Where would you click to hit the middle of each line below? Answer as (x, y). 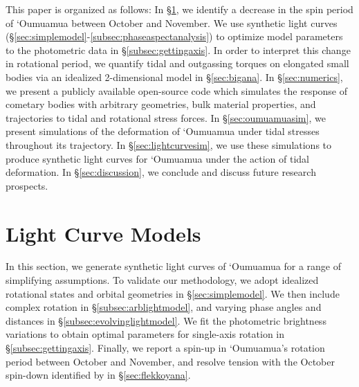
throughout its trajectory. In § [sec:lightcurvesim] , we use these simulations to (169, 144)
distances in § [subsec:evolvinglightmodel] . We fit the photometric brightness (166, 320)
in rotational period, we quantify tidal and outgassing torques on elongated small (177, 63)
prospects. (27, 185)
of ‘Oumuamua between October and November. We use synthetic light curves (172, 22)
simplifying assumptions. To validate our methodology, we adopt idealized (162, 280)
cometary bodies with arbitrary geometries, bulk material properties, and (161, 104)
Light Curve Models (103, 233)
